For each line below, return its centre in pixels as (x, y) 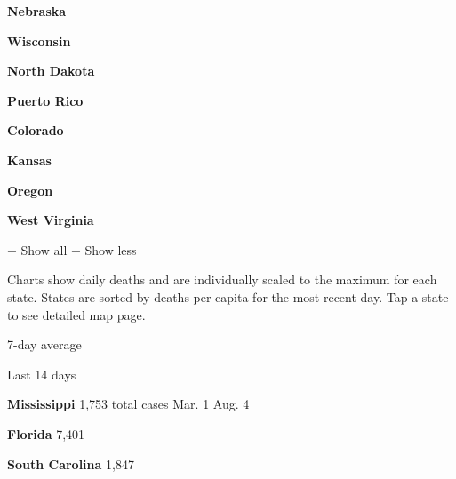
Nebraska (37, 11)
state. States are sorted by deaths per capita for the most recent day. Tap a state (228, 296)
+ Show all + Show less (72, 249)
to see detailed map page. (76, 314)
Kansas (29, 160)
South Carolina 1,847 (71, 463)
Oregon (30, 190)
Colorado (36, 130)
